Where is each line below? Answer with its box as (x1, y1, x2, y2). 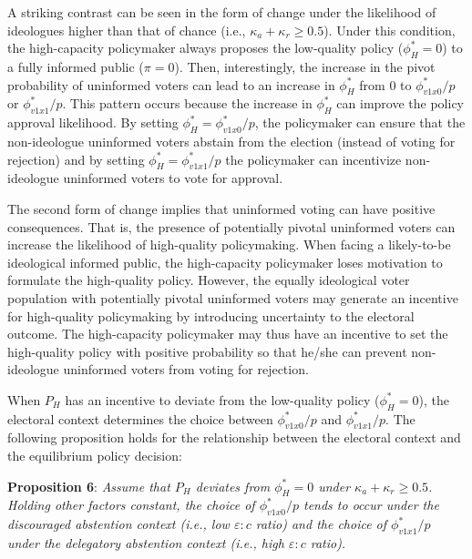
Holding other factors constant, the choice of (7, 495, 255, 514)
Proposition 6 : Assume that (7, 476, 170, 495)
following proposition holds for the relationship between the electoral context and (7, 428, 461, 447)
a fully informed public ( (7, 56, 144, 76)
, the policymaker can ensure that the (254, 113, 466, 132)
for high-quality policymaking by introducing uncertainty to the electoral (7, 306, 415, 325)
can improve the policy (336, 94, 464, 113)
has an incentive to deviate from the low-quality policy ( (65, 390, 380, 409)
